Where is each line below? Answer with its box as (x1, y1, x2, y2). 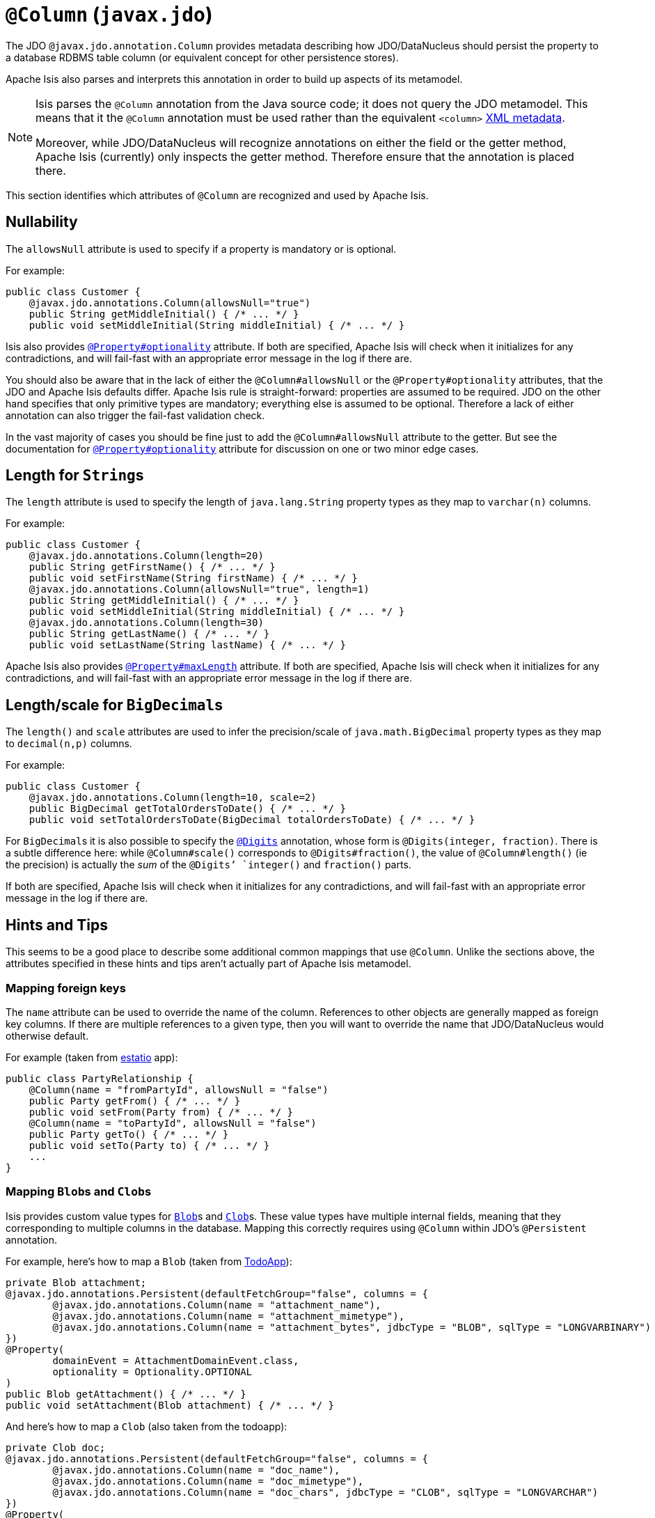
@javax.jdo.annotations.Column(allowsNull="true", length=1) (29, 584, 370, 595)
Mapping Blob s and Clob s (6, 1184, 152, 1199)
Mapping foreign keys (6, 980, 126, 995)
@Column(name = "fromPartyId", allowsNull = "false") (29, 1083, 329, 1095)
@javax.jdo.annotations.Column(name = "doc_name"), (52, 1464, 340, 1476)
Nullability (6, 213, 78, 231)
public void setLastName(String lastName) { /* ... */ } (29, 639, 346, 651)
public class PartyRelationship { (6, 1072, 194, 1084)
